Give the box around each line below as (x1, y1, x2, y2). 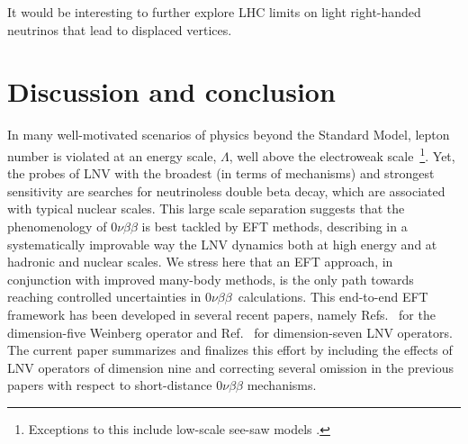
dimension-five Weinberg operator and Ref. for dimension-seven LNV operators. (7, 322, 453, 341)
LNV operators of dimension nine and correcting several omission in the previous (7, 358, 454, 376)
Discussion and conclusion (7, 73, 336, 110)
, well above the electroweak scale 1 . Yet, (229, 143, 455, 165)
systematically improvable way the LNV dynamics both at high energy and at (7, 234, 437, 253)
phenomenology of (7, 216, 107, 235)
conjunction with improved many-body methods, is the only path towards (7, 269, 414, 288)
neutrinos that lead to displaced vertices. (7, 20, 232, 39)
